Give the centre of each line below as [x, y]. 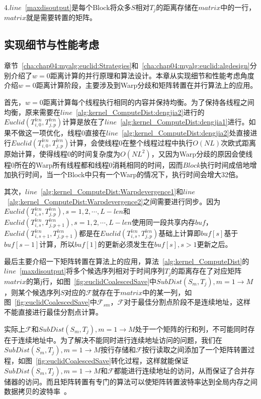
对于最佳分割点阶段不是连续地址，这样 [187, 302]
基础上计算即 [180, 233]
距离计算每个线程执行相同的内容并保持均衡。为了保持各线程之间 [149, 102]
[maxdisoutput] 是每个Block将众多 [78, 7]
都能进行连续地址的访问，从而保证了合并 [181, 370]
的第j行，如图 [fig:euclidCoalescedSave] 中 [91, 281]
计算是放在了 [84, 122]
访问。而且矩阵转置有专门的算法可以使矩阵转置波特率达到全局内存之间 [141, 381]
